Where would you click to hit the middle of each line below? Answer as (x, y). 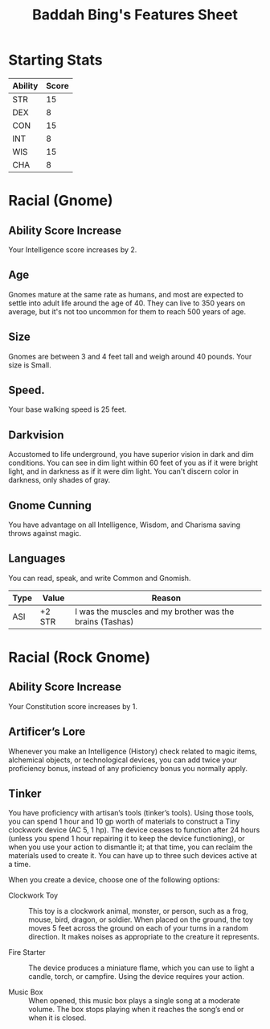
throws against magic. (45, 533)
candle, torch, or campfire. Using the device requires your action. (137, 977)
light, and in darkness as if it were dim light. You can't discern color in (123, 471)
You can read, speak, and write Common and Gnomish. (100, 578)
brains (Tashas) (104, 621)
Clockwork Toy (33, 895)
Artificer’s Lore (47, 732)
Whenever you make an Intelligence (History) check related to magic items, (133, 751)
